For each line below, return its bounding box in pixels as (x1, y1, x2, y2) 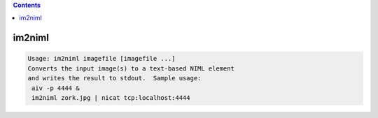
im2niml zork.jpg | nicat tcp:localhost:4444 (31, 94, 190, 101)
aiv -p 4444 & (31, 84, 80, 92)
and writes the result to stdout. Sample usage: (27, 74, 202, 82)
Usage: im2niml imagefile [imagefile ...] (27, 54, 176, 63)
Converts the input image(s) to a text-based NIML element (27, 64, 234, 73)
